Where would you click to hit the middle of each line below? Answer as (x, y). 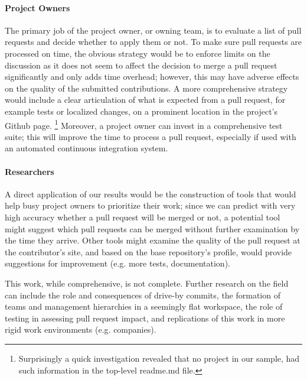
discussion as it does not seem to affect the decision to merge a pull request (141, 65)
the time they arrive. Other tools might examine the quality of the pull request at (153, 240)
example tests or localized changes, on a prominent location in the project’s (141, 111)
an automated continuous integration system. (86, 148)
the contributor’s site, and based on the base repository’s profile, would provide (148, 251)
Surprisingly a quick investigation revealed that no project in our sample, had (159, 358)
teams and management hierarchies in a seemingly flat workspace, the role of (144, 306)
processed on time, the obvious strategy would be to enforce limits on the (138, 53)
